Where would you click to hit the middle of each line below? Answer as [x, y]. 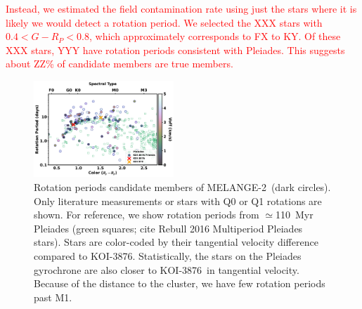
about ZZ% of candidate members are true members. [119, 64]
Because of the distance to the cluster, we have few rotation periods [180, 283]
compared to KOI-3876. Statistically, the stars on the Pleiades [168, 255]
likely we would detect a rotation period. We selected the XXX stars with [164, 22]
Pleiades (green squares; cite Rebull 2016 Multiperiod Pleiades [168, 228]
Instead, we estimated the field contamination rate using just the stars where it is [181, 8]
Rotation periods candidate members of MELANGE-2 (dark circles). [182, 186]
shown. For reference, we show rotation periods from [147, 215]
